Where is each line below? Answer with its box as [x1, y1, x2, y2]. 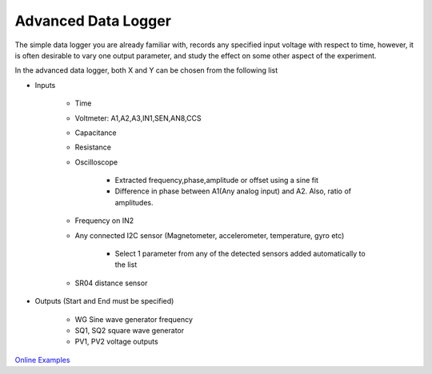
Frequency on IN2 [74, 216, 134, 225]
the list [114, 260, 138, 269]
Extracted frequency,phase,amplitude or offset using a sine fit [114, 176, 319, 185]
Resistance [74, 142, 112, 152]
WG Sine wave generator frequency [74, 314, 194, 324]
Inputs [34, 80, 56, 90]
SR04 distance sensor [74, 278, 148, 288]
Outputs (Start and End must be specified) [34, 296, 174, 306]
